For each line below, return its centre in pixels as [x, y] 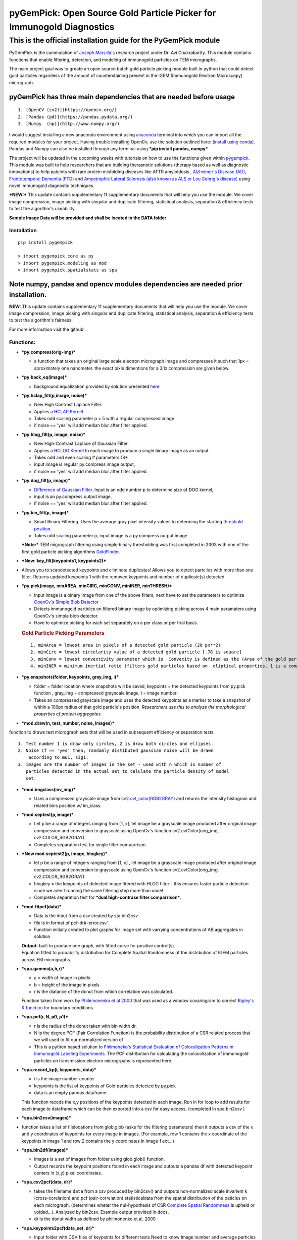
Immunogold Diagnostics [62, 27]
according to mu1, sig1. [58, 757]
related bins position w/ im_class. [68, 806]
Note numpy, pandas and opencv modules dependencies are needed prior [126, 284]
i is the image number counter [64, 1079]
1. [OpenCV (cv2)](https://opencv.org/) [68, 110]
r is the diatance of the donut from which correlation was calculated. [103, 992]
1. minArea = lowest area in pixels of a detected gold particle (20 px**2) [126, 645]
